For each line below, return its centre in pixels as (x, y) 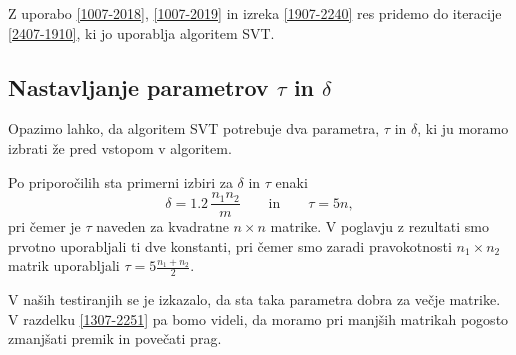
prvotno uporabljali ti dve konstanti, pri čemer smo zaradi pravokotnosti (230, 245)
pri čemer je (44, 226)
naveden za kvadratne (162, 226)
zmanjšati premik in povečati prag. (115, 338)
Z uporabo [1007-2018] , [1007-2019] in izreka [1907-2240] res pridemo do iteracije (255, 13)
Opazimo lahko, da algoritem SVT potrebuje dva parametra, (194, 128)
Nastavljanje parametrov (138, 86)
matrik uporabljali (64, 265)
